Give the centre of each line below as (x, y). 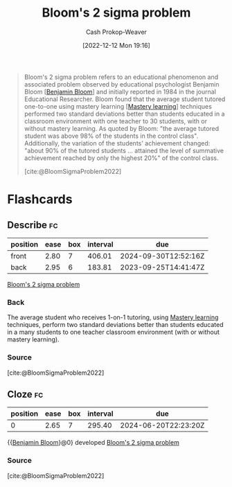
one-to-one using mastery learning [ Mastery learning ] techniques (118, 106)
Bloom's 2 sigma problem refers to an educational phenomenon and (121, 77)
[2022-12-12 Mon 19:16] (116, 45)
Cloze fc (25, 394)
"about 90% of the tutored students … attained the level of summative (124, 150)
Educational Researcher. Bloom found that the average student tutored (125, 99)
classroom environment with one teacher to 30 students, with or (116, 121)
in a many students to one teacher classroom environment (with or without (113, 332)
